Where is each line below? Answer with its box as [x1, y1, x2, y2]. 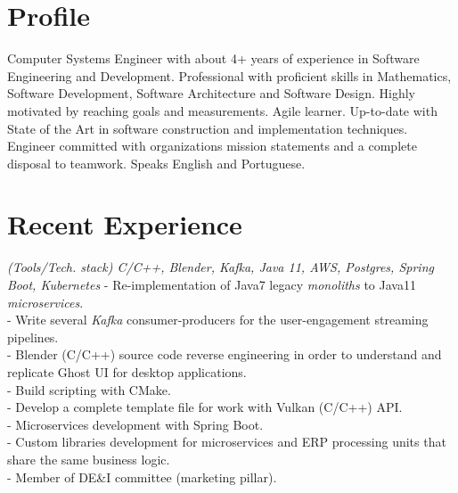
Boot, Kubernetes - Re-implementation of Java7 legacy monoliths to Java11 [7, 275, 416, 293]
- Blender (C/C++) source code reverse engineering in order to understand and [7, 345, 442, 364]
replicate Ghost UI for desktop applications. [7, 362, 247, 381]
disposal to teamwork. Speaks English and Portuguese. [7, 153, 306, 172]
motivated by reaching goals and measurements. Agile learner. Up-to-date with [7, 101, 438, 119]
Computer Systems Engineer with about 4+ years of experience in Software [7, 49, 420, 68]
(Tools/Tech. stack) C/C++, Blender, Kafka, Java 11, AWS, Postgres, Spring [7, 258, 434, 276]
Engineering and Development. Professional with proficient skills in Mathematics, [7, 66, 452, 85]
